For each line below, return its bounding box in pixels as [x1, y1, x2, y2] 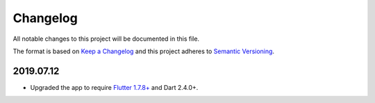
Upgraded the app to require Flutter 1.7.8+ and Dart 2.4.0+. [30, 83, 199, 91]
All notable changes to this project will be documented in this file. [12, 35, 200, 43]
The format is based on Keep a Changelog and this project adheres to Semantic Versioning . [12, 47, 274, 55]
